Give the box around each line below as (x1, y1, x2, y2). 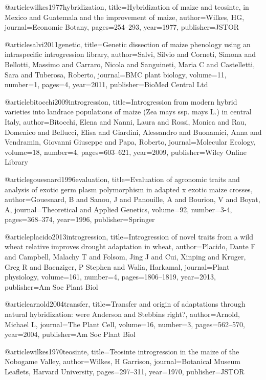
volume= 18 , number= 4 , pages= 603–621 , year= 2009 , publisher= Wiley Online (5, 146, 247, 157)
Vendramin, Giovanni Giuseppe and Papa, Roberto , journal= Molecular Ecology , (5, 136, 256, 147)
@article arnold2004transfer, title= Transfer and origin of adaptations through (5, 298, 246, 309)
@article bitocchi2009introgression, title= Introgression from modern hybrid (5, 96, 237, 107)
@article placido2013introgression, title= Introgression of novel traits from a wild (5, 231, 254, 242)
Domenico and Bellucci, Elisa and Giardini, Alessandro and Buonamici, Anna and (5, 126, 262, 137)
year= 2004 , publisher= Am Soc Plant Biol (5, 329, 136, 339)
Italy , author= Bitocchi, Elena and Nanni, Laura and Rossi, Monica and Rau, (5, 116, 247, 127)
